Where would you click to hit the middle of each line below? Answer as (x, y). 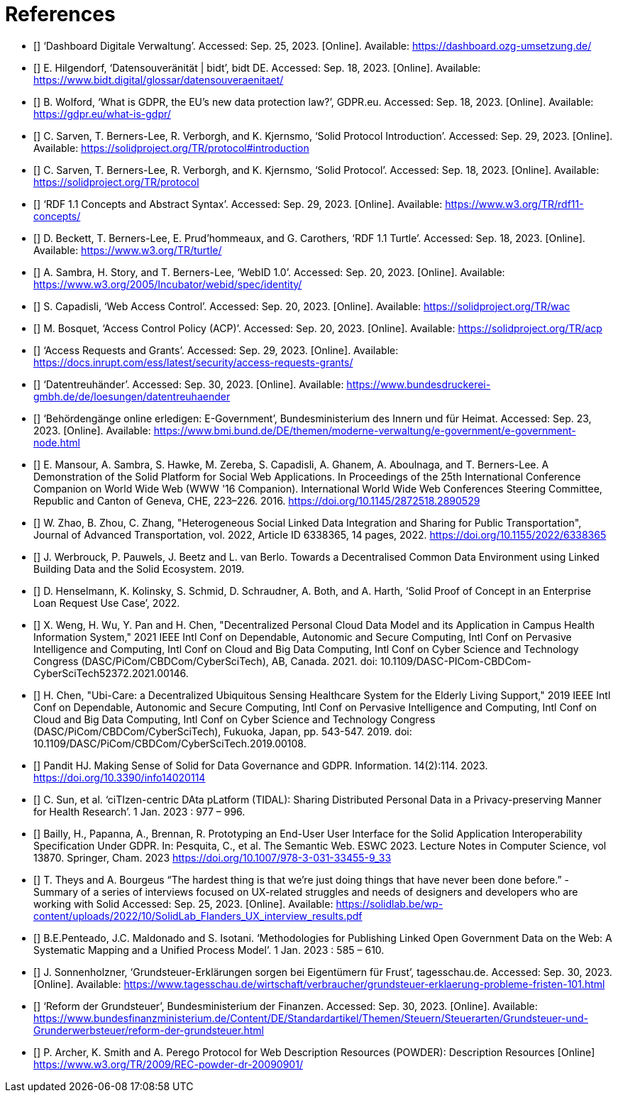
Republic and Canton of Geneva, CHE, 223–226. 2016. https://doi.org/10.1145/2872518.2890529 (257, 500)
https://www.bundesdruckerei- (419, 384)
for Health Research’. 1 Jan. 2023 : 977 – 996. (139, 811)
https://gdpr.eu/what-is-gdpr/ (102, 114)
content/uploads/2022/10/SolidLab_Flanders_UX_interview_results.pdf (198, 916)
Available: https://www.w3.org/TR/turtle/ (128, 250)
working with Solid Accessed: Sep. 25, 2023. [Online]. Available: (183, 904)
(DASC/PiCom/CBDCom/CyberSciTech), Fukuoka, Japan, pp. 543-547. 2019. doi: (223, 731)
